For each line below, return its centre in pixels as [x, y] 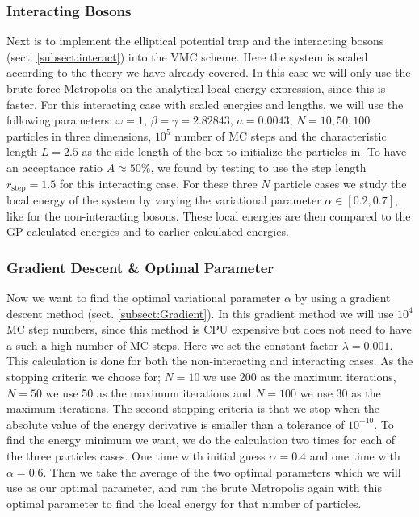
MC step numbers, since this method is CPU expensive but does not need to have [209, 329]
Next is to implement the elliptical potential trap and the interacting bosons [195, 41]
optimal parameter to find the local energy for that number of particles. [184, 503]
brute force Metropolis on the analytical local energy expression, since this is [196, 88]
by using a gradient [343, 298]
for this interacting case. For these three [158, 183]
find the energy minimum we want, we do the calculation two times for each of [201, 440]
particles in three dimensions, [79, 135]
